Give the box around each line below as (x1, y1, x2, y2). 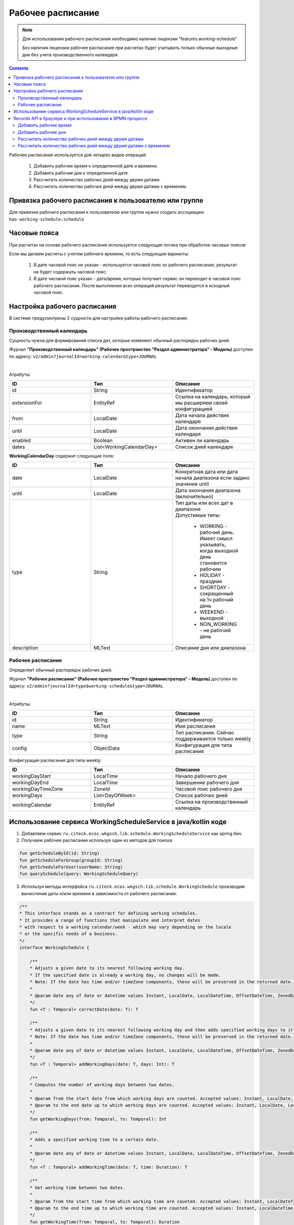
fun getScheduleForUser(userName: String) (19, 864, 123, 870)
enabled (12, 437, 31, 443)
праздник (199, 578, 222, 585)
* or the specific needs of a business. (19, 931, 118, 937)
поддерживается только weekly (175, 735, 251, 742)
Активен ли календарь (175, 437, 229, 443)
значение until (175, 481, 209, 488)
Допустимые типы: (175, 512, 221, 519)
